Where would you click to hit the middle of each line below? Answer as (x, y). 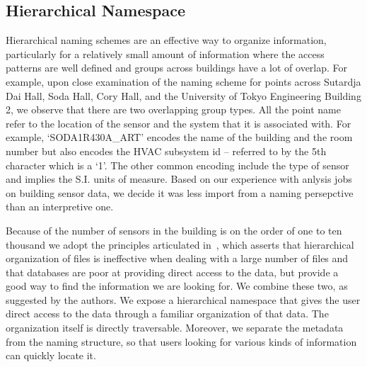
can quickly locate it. (51, 355)
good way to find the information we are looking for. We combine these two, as (177, 286)
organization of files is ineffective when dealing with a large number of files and (177, 258)
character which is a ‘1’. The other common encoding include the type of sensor (177, 165)
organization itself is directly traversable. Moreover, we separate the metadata (175, 328)
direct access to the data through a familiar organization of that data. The (167, 314)
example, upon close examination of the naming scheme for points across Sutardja (183, 81)
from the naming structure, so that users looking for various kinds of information (181, 341)
